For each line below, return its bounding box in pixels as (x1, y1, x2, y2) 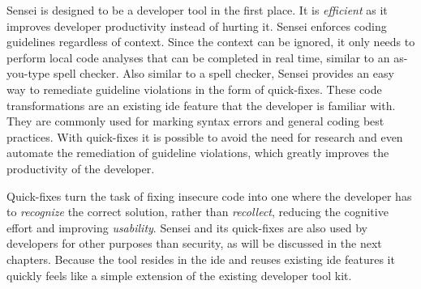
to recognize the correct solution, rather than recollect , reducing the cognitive (6, 203, 389, 220)
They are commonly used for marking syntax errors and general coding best (6, 113, 384, 130)
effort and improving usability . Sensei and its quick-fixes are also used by (6, 219, 367, 236)
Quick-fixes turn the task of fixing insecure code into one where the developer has (6, 187, 412, 204)
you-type (6, 65, 50, 82)
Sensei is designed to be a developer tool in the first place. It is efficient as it (6, 2, 388, 18)
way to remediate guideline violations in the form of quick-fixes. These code (6, 80, 382, 97)
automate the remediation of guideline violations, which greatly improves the (6, 144, 389, 161)
